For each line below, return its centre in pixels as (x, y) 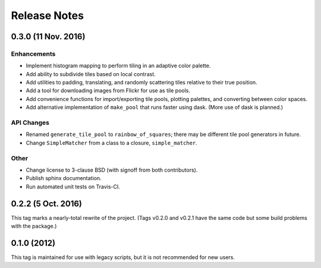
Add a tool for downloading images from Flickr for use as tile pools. (108, 91)
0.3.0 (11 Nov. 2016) (48, 37)
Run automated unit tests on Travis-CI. (73, 187)
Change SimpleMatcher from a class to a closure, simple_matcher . (111, 143)
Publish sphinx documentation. (64, 178)
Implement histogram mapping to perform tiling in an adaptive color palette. (118, 66)
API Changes (30, 123)
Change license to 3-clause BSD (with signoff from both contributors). (112, 170)
